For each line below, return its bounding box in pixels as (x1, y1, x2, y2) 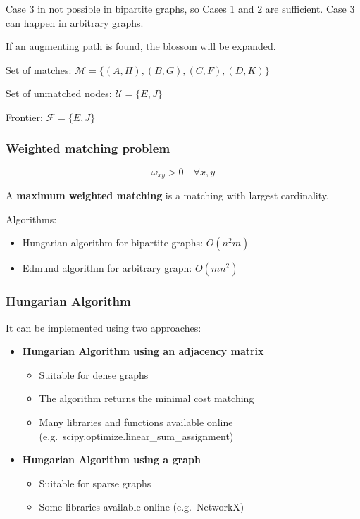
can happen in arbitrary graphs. (6, 15, 144, 30)
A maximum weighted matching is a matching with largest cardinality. (6, 188, 329, 203)
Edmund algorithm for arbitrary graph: (22, 261, 192, 275)
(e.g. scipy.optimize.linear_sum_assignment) (39, 428, 234, 443)
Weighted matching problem (6, 139, 170, 157)
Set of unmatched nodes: (6, 86, 112, 101)
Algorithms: (6, 211, 57, 226)
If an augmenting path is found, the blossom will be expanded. (6, 39, 276, 54)
